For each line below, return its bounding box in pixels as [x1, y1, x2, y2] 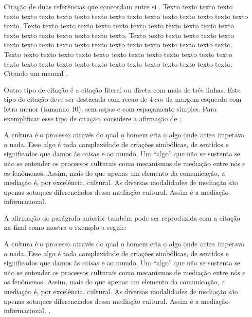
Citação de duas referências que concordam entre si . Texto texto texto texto [4, 1, 233, 11]
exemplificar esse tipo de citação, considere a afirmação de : [4, 113, 181, 123]
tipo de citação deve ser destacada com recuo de [4, 94, 147, 104]
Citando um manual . [4, 68, 68, 78]
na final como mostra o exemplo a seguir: [4, 222, 126, 232]
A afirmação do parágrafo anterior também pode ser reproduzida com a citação [4, 212, 240, 223]
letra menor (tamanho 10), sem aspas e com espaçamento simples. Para [4, 103, 217, 113]
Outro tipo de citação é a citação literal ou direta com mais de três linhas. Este [4, 84, 241, 94]
